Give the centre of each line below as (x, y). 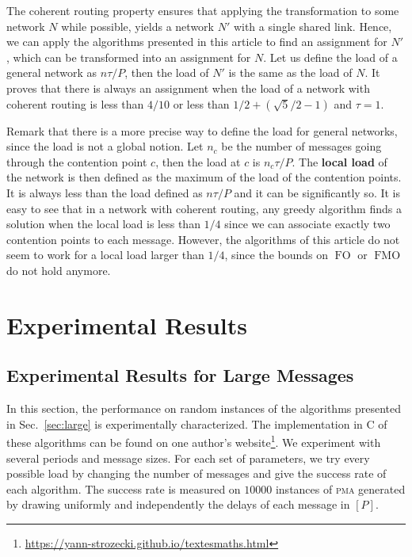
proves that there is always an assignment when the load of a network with (188, 88)
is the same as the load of (290, 72)
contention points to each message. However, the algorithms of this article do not (203, 239)
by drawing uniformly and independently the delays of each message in (178, 504)
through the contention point (77, 161)
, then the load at (198, 161)
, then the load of (167, 72)
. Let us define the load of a (330, 57)
